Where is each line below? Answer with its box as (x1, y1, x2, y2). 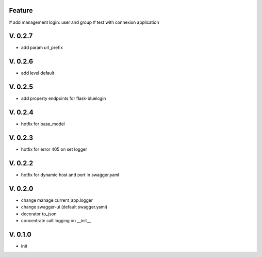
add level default (21, 70, 55, 76)
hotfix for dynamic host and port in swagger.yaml (21, 172, 120, 177)
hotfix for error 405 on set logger (21, 146, 87, 152)
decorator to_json (21, 211, 57, 217)
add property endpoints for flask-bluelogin (21, 96, 106, 101)
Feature (9, 6, 33, 15)
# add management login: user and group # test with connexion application (9, 19, 160, 25)
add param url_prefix (21, 45, 63, 50)
